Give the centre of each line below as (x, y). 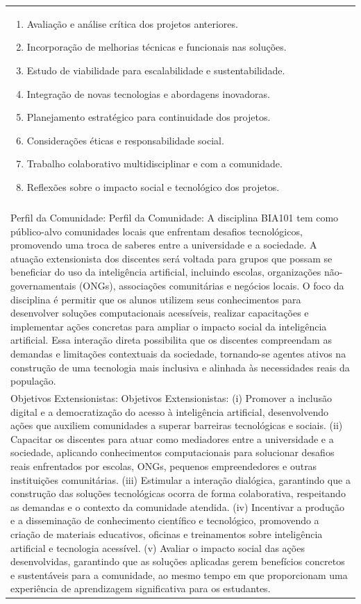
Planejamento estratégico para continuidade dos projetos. (149, 117)
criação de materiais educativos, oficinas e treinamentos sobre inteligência (167, 534)
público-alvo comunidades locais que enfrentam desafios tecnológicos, (157, 231)
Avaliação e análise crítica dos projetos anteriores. (132, 23)
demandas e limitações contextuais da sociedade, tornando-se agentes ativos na (178, 353)
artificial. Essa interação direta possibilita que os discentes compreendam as (171, 340)
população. (33, 381)
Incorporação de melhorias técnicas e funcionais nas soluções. (157, 47)
